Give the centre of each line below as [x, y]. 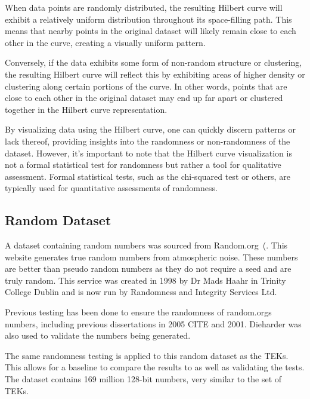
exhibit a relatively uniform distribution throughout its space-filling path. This [148, 19]
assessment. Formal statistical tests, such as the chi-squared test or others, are [148, 176]
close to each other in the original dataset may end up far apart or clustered [144, 98]
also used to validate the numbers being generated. [98, 335]
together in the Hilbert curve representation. [86, 109]
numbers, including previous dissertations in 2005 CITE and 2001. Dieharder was [153, 323]
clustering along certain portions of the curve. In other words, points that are [146, 86]
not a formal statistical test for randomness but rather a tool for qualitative [143, 165]
